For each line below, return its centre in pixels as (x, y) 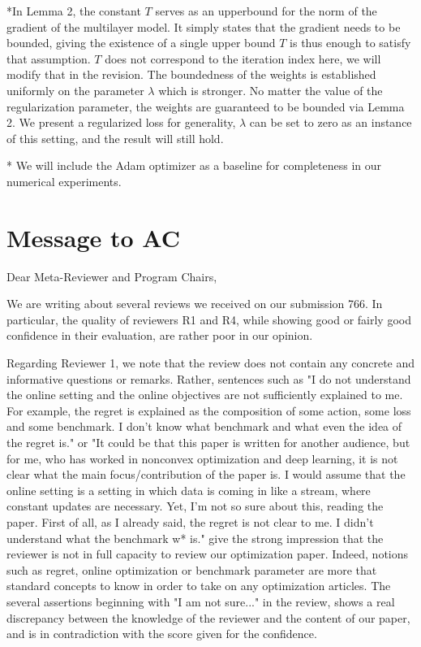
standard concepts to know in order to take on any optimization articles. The (199, 586)
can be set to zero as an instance (331, 122)
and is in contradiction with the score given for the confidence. (162, 634)
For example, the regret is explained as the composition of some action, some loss (209, 410)
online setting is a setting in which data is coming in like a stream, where (189, 490)
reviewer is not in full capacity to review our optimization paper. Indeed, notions (208, 554)
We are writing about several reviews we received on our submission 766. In (195, 304)
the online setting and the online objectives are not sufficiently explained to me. (205, 395)
